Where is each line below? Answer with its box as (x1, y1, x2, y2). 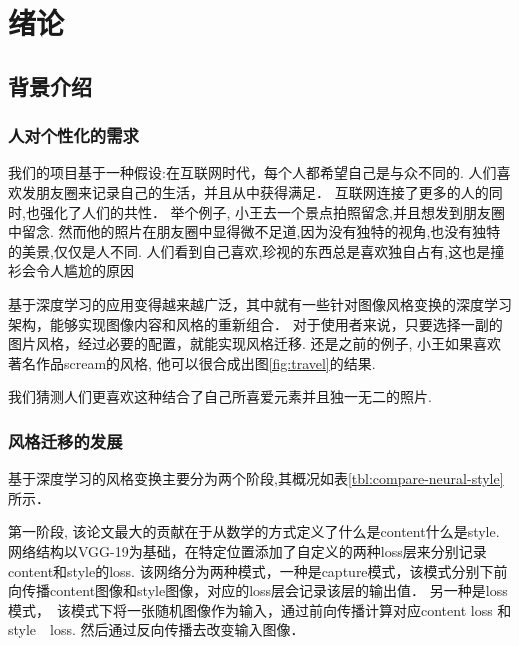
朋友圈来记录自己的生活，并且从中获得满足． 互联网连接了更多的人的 (35, 181, 489, 202)
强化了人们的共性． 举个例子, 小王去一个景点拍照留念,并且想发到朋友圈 (39, 201, 505, 222)
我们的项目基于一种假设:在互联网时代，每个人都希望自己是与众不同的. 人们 (8, 162, 497, 183)
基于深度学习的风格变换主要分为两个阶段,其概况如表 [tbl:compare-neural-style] (8, 468, 504, 489)
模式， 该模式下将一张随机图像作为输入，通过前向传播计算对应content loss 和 (8, 599, 512, 620)
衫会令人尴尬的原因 (8, 260, 134, 281)
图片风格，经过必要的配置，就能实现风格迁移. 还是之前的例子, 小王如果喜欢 (8, 333, 502, 354)
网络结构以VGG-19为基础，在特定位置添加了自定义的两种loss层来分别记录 (8, 540, 487, 561)
